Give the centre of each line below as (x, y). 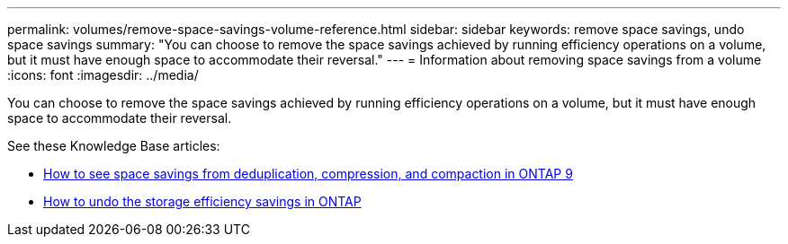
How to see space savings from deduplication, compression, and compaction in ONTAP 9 (308, 174)
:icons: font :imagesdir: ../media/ (103, 75)
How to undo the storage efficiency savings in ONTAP (202, 201)
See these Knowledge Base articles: (114, 146)
